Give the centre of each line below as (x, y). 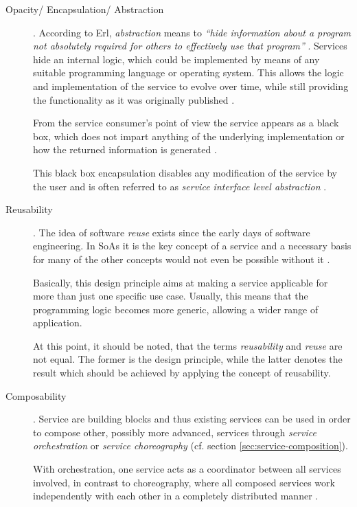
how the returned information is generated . (125, 149)
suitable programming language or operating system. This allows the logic (188, 72)
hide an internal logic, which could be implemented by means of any (176, 59)
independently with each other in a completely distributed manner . (176, 496)
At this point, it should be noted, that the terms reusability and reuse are (188, 345)
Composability (36, 395)
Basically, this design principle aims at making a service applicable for (181, 282)
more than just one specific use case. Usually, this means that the (171, 296)
